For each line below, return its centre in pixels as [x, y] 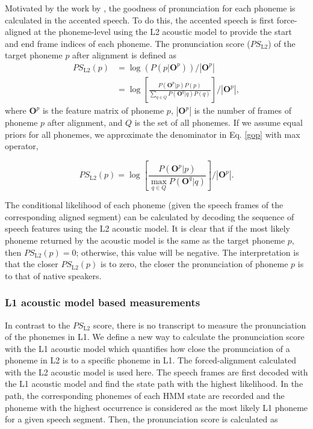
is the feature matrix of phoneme [103, 110]
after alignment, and [85, 122]
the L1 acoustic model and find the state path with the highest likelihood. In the [154, 384]
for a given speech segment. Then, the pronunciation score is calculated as [141, 419]
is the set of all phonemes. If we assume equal [218, 122]
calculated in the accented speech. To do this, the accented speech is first [140, 20]
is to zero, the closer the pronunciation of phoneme [194, 264]
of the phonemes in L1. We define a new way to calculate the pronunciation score [155, 337]
